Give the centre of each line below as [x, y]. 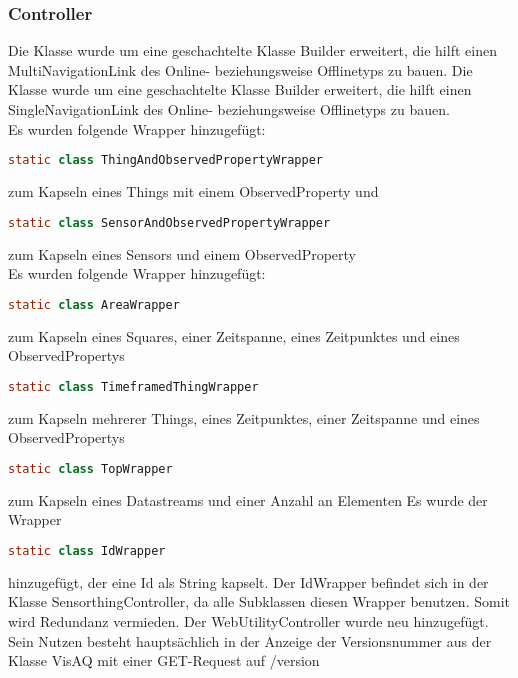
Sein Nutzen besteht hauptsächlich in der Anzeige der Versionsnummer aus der [250, 640]
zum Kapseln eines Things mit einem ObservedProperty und [193, 191]
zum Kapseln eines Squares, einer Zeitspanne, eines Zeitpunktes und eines [234, 335]
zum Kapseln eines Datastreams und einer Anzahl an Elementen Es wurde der [248, 499]
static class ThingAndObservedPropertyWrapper [166, 160]
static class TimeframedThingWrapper [133, 386]
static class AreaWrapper [94, 304]
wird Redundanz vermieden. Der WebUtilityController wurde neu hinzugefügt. [248, 620]
